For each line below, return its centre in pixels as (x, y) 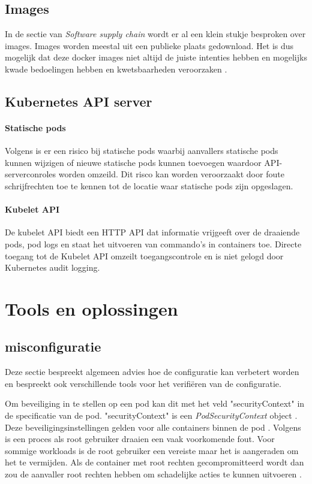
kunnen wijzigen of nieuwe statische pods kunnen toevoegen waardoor (133, 162)
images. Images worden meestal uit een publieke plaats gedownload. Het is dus (149, 45)
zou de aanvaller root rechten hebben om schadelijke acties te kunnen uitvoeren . (153, 474)
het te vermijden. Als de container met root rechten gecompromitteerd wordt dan (154, 462)
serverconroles (31, 174)
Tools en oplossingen (91, 308)
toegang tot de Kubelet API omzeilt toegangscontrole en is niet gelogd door (144, 255)
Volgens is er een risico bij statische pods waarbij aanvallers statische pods (142, 151)
